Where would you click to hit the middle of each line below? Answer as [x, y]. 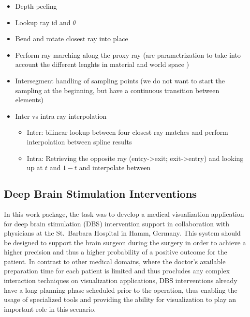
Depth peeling [36, 6]
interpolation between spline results [79, 141]
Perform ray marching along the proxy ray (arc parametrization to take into [128, 55]
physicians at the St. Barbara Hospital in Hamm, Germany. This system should [122, 233]
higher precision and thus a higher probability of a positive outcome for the [116, 252]
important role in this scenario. [50, 309]
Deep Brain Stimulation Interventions [100, 194]
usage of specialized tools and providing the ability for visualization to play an [120, 299]
